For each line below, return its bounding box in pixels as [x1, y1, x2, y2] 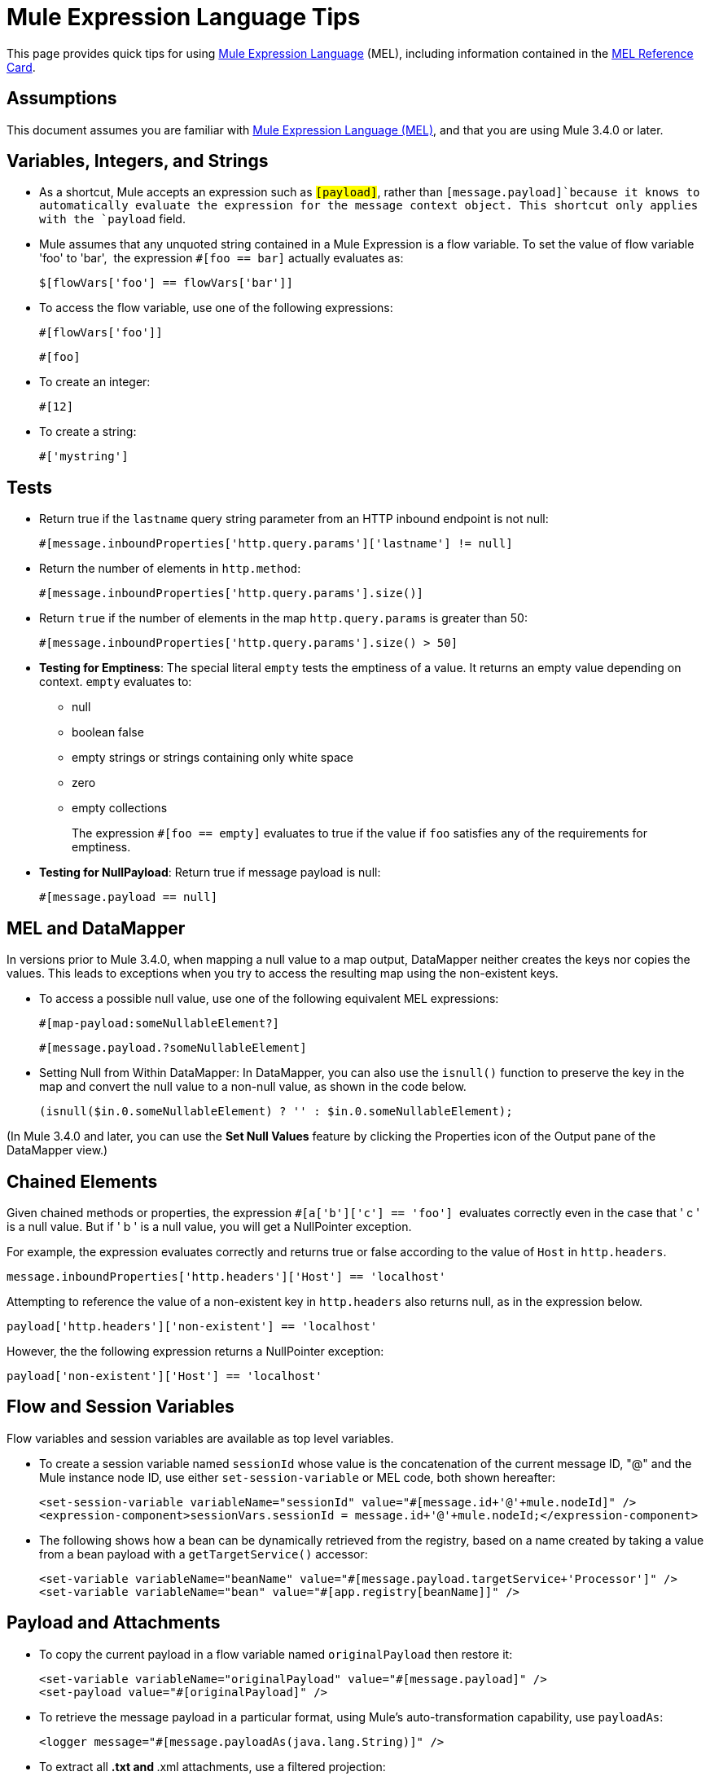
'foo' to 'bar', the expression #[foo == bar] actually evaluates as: [39, 251, 404, 266]
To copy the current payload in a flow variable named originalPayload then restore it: [39, 1646, 513, 1661]
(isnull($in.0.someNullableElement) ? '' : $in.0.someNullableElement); [39, 1105, 513, 1119]
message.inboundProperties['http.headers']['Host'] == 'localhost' [7, 1269, 446, 1283]
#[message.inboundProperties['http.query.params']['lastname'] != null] [39, 537, 513, 551]
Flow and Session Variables [7, 1396, 234, 1418]
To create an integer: [39, 375, 151, 389]
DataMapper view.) [7, 1143, 108, 1158]
